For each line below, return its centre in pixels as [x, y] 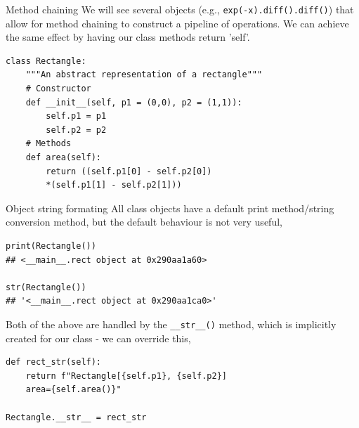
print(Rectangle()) [51, 246]
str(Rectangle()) [46, 287]
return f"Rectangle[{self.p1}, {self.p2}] [126, 376]
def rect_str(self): [54, 362]
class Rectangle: [46, 61]
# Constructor [58, 89]
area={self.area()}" [73, 390]
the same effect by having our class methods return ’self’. [128, 37]
